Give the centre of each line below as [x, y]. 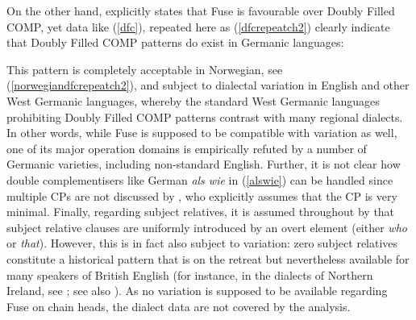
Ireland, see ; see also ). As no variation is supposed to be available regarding [197, 291]
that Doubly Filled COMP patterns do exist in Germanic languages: [175, 42]
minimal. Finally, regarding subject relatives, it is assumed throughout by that [201, 212]
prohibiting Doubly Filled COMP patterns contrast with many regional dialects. [205, 116]
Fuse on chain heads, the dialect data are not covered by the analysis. [179, 306]
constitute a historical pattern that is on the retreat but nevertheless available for [208, 258]
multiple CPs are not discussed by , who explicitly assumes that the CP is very [202, 195]
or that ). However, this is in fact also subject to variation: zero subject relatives [202, 243]
